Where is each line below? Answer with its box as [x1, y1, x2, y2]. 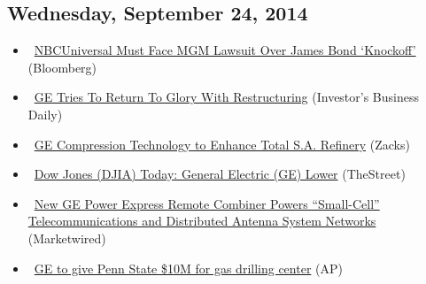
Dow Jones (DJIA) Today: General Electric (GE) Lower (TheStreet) [34, 165, 406, 183]
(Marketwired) [27, 228, 106, 247]
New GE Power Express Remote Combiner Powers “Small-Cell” [34, 194, 380, 212]
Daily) [27, 104, 63, 123]
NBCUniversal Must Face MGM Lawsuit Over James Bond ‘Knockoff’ [34, 41, 416, 59]
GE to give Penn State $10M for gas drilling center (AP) [34, 258, 343, 277]
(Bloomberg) [27, 58, 97, 76]
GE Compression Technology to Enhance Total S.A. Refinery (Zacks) [34, 134, 410, 153]
